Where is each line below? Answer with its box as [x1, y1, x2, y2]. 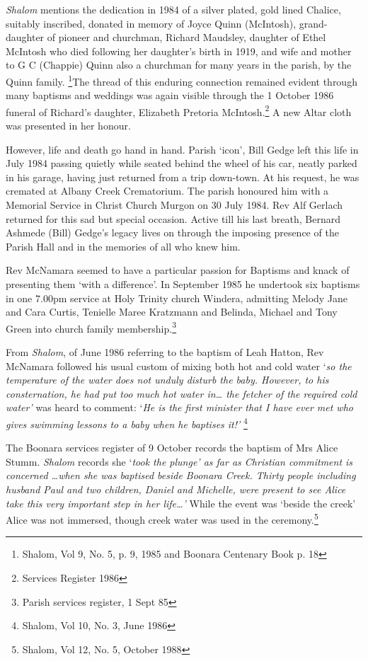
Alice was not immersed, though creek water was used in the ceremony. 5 [6, 510, 318, 527]
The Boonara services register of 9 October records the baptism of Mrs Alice [6, 440, 338, 455]
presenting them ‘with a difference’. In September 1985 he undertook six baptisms [6, 277, 360, 291]
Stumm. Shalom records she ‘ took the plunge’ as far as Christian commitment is [6, 454, 353, 469]
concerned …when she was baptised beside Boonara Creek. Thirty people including [6, 468, 356, 483]
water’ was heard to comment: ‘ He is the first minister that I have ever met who [6, 400, 353, 415]
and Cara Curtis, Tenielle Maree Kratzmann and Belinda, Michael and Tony [6, 304, 338, 319]
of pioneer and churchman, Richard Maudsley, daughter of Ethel [47, 30, 326, 45]
